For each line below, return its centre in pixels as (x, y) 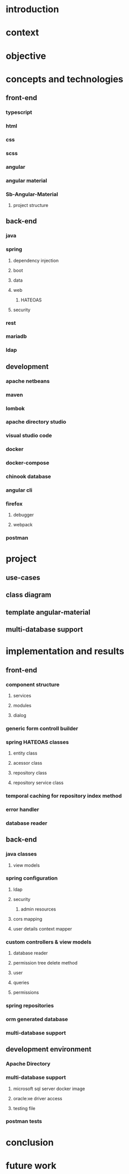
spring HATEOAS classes (37, 742)
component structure (33, 684)
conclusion (30, 1142)
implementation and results (65, 651)
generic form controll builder (42, 728)
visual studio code (29, 436)
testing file (24, 1108)
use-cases (23, 577)
